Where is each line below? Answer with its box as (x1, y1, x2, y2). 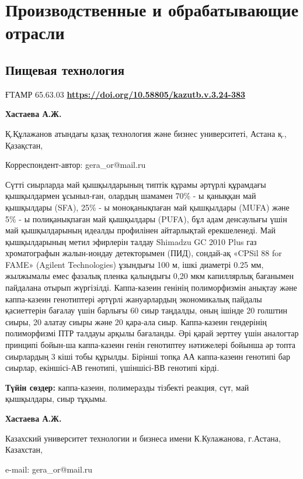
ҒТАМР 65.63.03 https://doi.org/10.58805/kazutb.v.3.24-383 (5, 88, 246, 100)
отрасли (5, 20, 65, 44)
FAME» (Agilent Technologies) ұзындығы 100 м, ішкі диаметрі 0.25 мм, (5, 258, 264, 270)
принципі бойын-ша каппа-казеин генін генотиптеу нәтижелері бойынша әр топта (5, 339, 295, 351)
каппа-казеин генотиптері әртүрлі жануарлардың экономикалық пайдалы (5, 292, 262, 305)
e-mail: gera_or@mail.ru (5, 463, 93, 475)
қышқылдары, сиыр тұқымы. (5, 392, 107, 405)
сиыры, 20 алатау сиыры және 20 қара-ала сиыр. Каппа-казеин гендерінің (5, 315, 267, 328)
